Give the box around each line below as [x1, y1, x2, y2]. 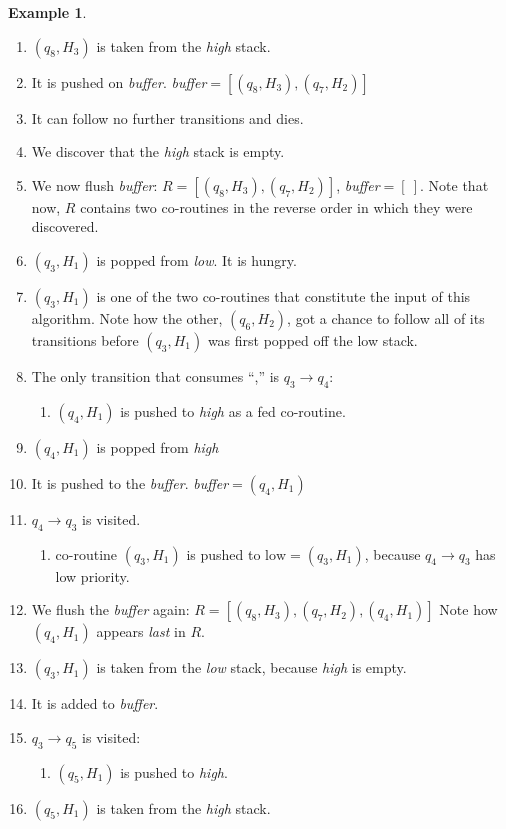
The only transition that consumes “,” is [31, 365, 280, 386]
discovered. [31, 216, 99, 237]
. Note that [420, 174, 489, 195]
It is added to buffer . [31, 693, 159, 714]
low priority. [55, 565, 130, 586]
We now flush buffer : [31, 174, 158, 195]
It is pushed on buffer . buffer [31, 71, 207, 92]
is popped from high [96, 436, 219, 457]
